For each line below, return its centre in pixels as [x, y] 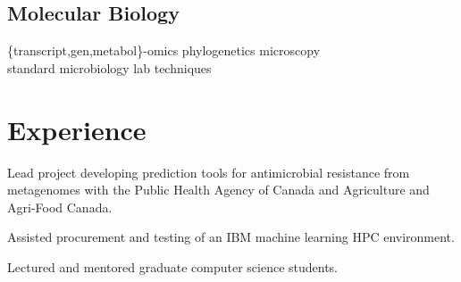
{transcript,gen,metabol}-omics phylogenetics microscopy [164, 50]
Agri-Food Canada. [60, 207]
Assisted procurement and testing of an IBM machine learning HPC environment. [231, 237]
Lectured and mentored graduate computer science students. [173, 266]
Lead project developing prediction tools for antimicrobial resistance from [209, 172]
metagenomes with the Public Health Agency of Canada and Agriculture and [218, 190]
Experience [77, 129]
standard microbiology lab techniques [109, 67]
